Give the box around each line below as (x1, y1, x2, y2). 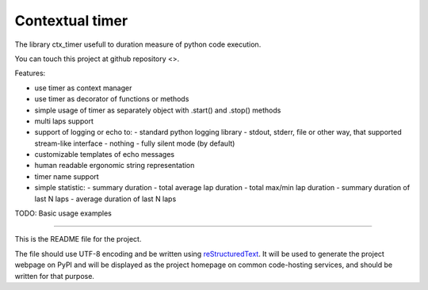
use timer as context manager (34, 83, 132, 93)
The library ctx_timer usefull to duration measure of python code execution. (14, 40, 262, 49)
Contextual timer (14, 12, 128, 29)
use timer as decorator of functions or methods (34, 94, 189, 104)
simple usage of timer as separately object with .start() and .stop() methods (34, 105, 281, 115)
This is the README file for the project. (14, 235, 142, 244)
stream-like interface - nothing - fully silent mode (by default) (34, 139, 235, 148)
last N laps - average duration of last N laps (34, 194, 177, 204)
